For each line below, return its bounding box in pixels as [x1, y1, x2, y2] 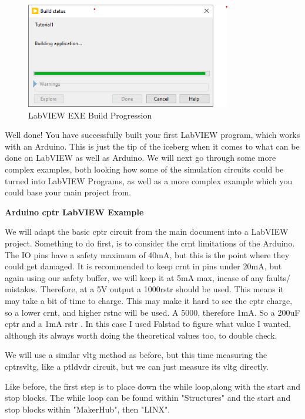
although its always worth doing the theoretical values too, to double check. [5, 329, 277, 341]
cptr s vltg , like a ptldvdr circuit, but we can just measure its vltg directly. [5, 360, 269, 372]
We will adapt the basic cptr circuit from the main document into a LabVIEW [5, 225, 289, 238]
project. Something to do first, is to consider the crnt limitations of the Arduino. [5, 237, 295, 249]
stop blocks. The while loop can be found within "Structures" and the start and [5, 391, 291, 404]
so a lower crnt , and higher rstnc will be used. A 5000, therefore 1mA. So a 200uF [5, 306, 300, 318]
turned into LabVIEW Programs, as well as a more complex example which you [5, 174, 293, 187]
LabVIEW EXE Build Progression [28, 109, 152, 121]
